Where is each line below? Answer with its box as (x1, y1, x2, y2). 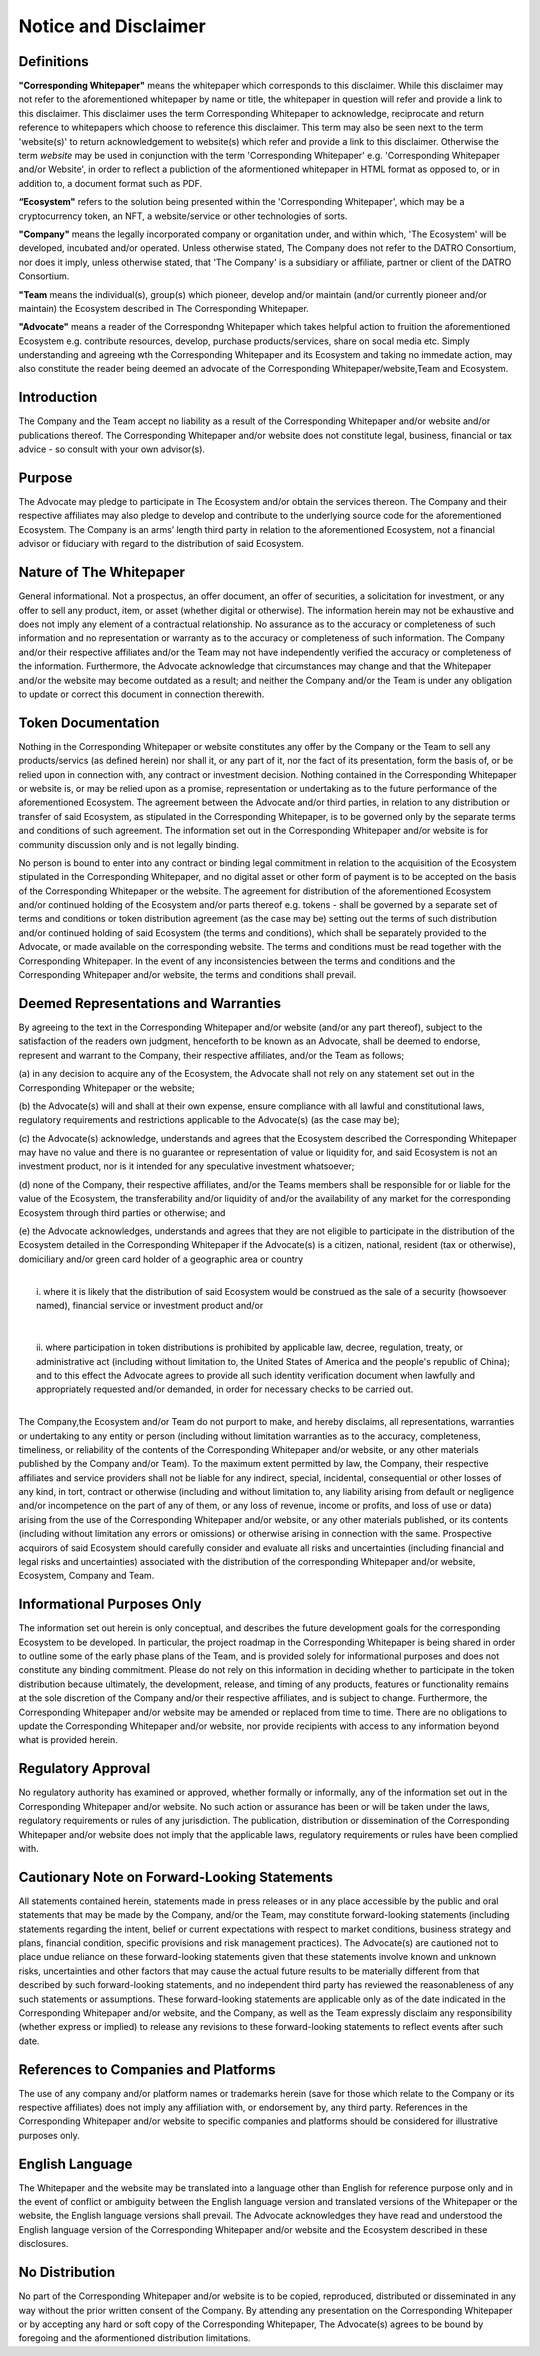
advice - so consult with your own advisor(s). (18, 443, 205, 455)
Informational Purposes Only (18, 1596, 202, 1613)
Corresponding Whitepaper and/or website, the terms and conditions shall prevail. (18, 969, 357, 981)
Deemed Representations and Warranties (18, 995, 282, 1012)
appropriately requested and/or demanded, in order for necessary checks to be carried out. (36, 1383, 414, 1395)
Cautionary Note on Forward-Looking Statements (18, 1868, 334, 1885)
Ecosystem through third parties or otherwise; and (18, 1206, 226, 1219)
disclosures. (18, 2238, 69, 2250)
